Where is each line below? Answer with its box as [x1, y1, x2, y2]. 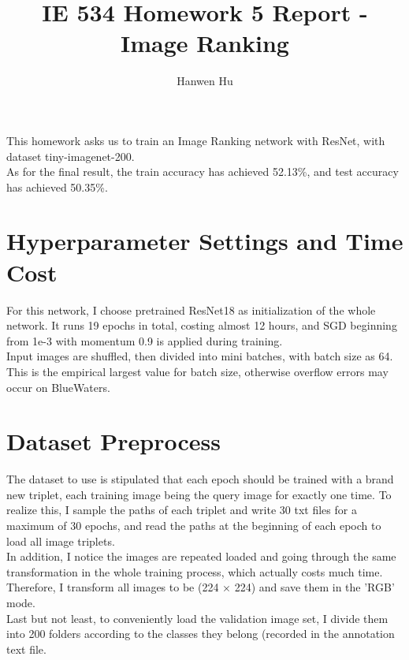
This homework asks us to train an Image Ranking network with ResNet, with [6, 132, 385, 148]
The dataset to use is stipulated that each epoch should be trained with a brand [6, 471, 394, 487]
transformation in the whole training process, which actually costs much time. [6, 563, 383, 580]
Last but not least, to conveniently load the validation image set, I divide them [6, 610, 389, 626]
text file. [6, 640, 46, 657]
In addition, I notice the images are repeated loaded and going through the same [6, 548, 396, 565]
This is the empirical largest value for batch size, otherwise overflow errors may [6, 363, 389, 379]
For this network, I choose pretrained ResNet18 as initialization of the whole [6, 301, 376, 318]
